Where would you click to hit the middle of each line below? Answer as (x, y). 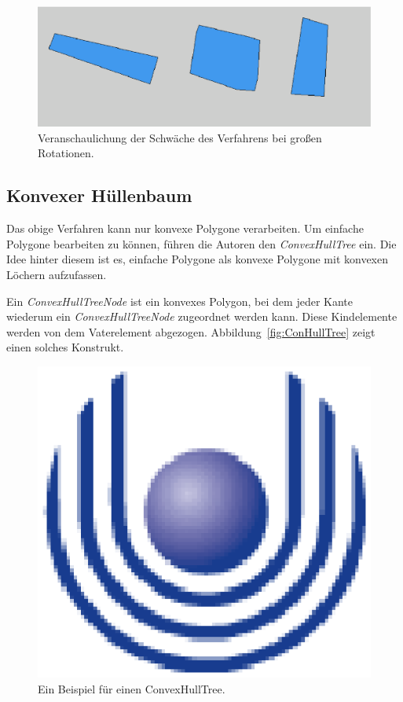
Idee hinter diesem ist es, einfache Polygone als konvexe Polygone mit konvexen (198, 259)
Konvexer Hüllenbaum (99, 195)
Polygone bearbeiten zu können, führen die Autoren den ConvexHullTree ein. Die (201, 243)
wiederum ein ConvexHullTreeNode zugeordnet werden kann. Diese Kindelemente (202, 316)
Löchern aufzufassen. (57, 274)
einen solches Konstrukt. (65, 347)
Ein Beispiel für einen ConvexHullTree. (132, 688)
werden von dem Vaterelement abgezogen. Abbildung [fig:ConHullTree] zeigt (191, 331)
